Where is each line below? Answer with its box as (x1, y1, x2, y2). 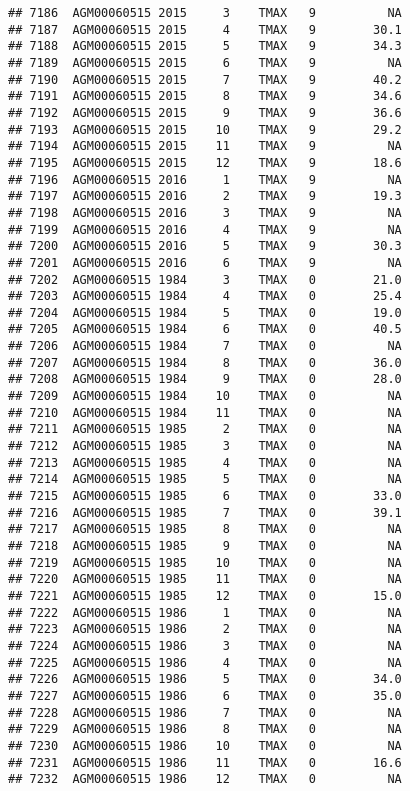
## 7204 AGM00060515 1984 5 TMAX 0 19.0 (8, 305, 402, 320)
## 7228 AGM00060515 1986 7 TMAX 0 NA (8, 705, 402, 720)
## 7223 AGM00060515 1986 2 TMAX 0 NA (8, 622, 402, 637)
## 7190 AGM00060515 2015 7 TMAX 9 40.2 (8, 72, 402, 87)
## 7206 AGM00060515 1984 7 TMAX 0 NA (8, 339, 402, 354)
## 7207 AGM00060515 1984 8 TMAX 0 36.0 (8, 355, 402, 370)
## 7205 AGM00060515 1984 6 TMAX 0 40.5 (8, 322, 402, 337)
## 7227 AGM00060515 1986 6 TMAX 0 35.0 (8, 688, 402, 703)
